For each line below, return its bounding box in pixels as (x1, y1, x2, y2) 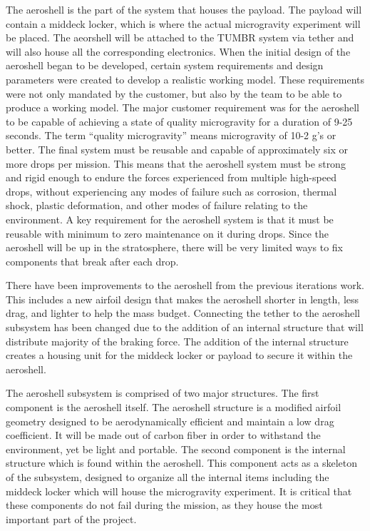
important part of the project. (6, 511, 137, 526)
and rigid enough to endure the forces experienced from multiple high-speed (6, 170, 336, 185)
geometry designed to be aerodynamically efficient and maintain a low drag (6, 413, 334, 428)
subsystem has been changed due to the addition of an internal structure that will (6, 320, 364, 335)
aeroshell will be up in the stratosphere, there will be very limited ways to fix (6, 240, 343, 255)
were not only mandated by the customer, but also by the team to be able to (6, 86, 342, 101)
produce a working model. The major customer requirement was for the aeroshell (6, 100, 359, 115)
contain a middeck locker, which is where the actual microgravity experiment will (6, 16, 361, 31)
